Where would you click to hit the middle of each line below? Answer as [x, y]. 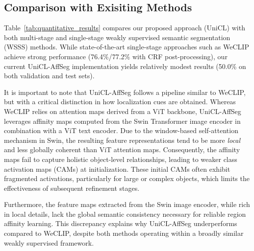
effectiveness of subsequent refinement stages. [72, 188]
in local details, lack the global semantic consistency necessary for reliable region [125, 214]
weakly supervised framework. [49, 242]
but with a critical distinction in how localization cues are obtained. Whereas [120, 102]
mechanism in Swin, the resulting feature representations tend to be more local [122, 140]
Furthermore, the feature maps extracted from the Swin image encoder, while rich [127, 204]
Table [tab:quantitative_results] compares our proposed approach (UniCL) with [125, 28]
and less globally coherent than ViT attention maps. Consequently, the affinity [122, 149]
